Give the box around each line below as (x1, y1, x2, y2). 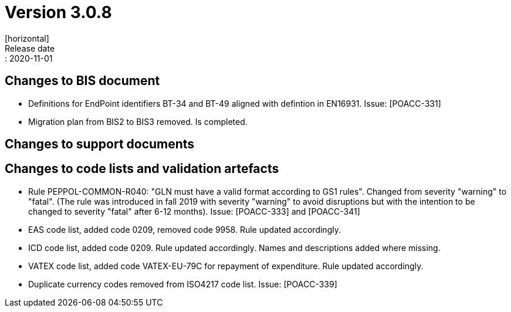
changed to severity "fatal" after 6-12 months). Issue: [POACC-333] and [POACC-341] (28, 206, 360, 216)
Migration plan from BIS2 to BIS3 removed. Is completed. (28, 116, 248, 127)
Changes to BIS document (5, 73, 160, 89)
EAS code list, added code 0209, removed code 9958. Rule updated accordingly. (28, 224, 341, 235)
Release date (5, 43, 55, 53)
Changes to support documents (5, 137, 195, 152)
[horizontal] (5, 33, 49, 43)
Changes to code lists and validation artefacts (5, 161, 279, 177)
